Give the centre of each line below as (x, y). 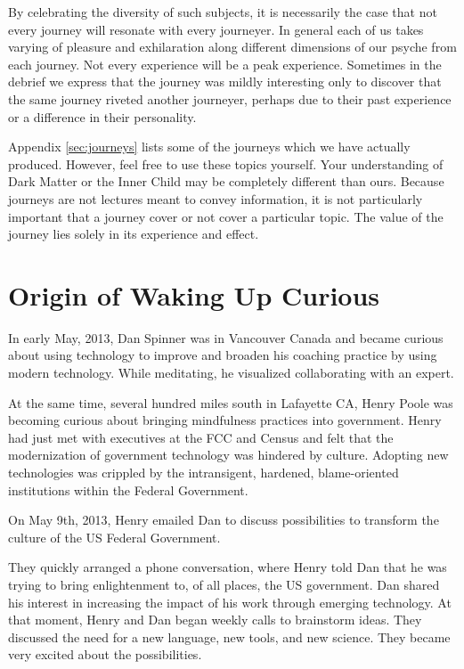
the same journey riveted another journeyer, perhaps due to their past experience (230, 98)
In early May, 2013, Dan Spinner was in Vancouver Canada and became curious (226, 337)
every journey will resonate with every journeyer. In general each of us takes (216, 29)
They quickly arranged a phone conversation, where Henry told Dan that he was (228, 567)
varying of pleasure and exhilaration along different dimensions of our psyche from (232, 47)
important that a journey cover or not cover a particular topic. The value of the (226, 216)
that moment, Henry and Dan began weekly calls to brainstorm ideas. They (215, 620)
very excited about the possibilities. (105, 654)
